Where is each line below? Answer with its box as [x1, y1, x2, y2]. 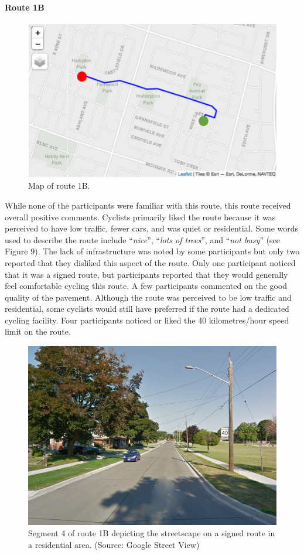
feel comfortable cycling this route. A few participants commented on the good [5, 280, 288, 292]
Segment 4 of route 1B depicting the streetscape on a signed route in [28, 527, 275, 539]
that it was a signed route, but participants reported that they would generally [5, 268, 288, 280]
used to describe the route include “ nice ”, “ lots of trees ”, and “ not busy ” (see [5, 233, 281, 246]
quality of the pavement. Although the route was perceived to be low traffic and [5, 291, 292, 303]
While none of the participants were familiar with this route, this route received [5, 199, 291, 211]
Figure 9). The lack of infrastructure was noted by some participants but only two [5, 245, 300, 257]
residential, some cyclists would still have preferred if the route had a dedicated [5, 302, 289, 315]
